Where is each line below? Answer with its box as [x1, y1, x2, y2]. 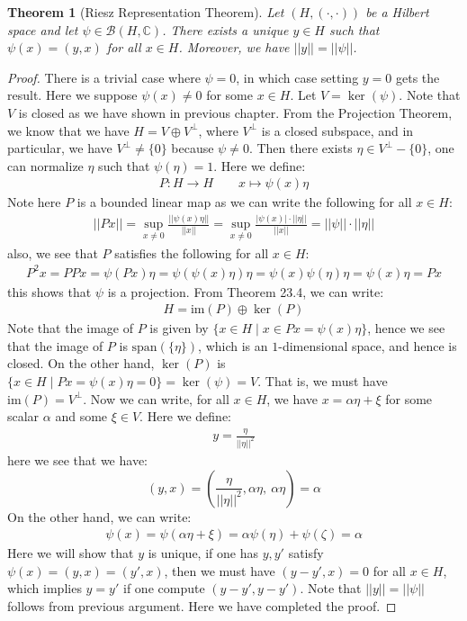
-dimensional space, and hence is [278, 336, 457, 355]
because [171, 139, 214, 157]
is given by [149, 319, 209, 337]
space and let [7, 20, 78, 39]
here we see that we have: [7, 451, 148, 470]
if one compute [123, 579, 205, 598]
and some [55, 407, 108, 426]
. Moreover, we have [178, 38, 290, 57]
